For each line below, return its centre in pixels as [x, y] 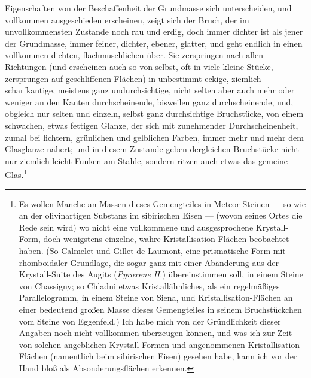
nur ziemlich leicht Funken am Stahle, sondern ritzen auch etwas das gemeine [147, 160]
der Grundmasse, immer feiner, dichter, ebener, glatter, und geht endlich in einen [154, 43]
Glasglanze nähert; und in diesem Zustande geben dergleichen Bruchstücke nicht [152, 149]
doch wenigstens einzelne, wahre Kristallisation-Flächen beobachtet [166, 239]
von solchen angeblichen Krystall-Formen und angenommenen [132, 344]
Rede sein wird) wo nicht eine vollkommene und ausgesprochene [136, 227]
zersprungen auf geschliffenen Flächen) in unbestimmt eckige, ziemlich [133, 78]
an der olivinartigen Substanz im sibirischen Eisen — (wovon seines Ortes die [161, 215]
